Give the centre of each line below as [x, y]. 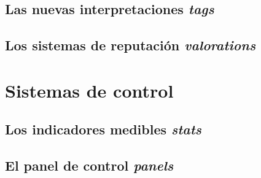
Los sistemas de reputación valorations [130, 45]
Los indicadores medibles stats [103, 129]
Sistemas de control [89, 90]
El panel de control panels [89, 165]
